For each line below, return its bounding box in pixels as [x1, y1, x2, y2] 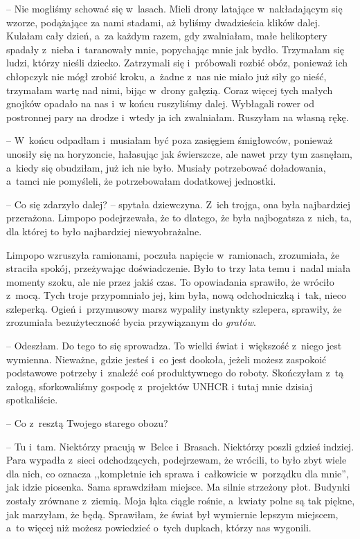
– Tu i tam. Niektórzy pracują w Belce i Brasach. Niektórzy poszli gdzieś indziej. [6, 439, 354, 453]
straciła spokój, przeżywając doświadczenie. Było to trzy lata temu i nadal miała [6, 261, 351, 275]
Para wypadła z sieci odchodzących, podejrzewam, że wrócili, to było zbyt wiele [6, 453, 347, 467]
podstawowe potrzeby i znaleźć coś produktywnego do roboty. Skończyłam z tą [6, 365, 344, 380]
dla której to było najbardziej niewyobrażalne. [6, 223, 202, 238]
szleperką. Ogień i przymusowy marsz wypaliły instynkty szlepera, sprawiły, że [6, 301, 342, 316]
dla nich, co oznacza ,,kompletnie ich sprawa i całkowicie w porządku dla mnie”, [6, 466, 349, 480]
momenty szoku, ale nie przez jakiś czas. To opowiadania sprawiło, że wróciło [6, 274, 334, 289]
